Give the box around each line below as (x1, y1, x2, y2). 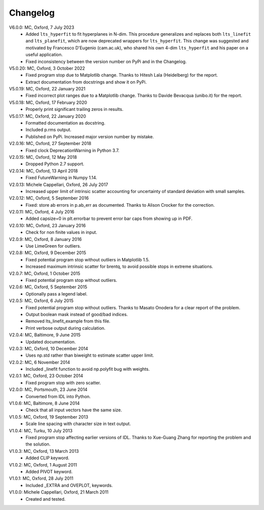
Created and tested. (25, 496, 66, 502)
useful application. (25, 52, 63, 58)
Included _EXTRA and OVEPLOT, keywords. (25, 482, 113, 488)
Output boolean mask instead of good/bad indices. (25, 311, 128, 317)
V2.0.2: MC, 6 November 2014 (9, 359, 70, 365)
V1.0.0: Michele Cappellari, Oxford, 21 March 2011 (9, 489, 109, 495)
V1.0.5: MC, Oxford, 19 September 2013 (9, 414, 88, 420)
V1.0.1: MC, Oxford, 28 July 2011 (9, 475, 73, 481)
